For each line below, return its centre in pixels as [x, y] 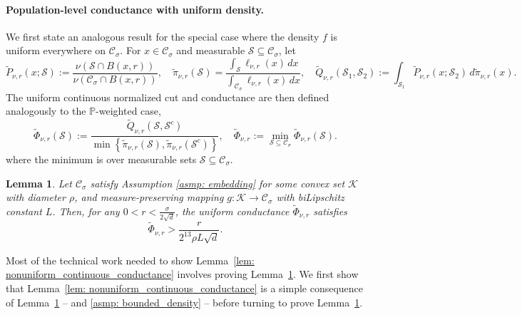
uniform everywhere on [56, 50]
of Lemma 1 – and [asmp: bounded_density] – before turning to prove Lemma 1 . [184, 302]
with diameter [36, 197]
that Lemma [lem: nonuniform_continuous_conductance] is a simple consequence [185, 288]
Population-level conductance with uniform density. [135, 9]
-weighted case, [128, 111]
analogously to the [46, 111]
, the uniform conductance [232, 211]
